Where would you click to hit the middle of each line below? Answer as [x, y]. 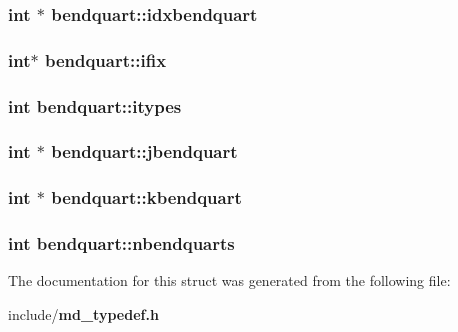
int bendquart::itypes [95, 105]
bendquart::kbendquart [146, 197]
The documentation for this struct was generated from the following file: [229, 280]
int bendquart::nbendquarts [121, 243]
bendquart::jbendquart [144, 151]
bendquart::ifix [105, 59]
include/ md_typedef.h [83, 314]
